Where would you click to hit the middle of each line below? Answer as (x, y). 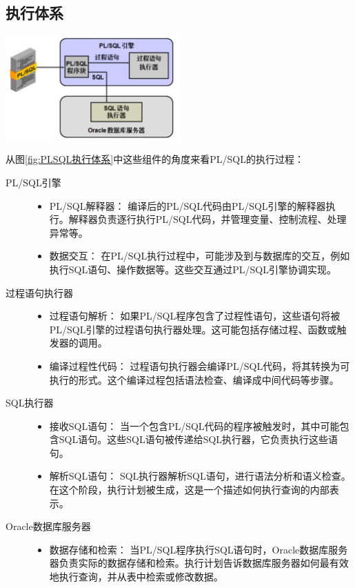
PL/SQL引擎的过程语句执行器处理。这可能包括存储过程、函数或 (193, 329)
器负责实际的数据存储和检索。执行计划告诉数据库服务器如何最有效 (199, 563)
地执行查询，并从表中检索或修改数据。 (136, 577)
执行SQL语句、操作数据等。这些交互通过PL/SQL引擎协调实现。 (193, 269)
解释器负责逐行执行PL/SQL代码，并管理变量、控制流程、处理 (207, 219)
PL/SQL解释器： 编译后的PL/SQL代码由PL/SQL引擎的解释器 (187, 205)
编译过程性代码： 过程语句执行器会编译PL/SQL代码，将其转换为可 (200, 365)
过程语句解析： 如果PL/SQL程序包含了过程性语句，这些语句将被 (195, 316)
